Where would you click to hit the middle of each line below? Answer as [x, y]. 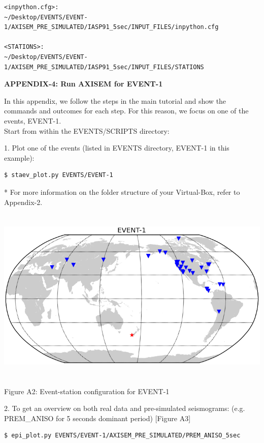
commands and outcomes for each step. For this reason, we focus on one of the [126, 111]
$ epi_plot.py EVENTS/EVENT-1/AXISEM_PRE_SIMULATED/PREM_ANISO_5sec [122, 436]
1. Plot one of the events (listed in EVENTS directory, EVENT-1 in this [117, 148]
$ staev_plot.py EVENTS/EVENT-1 [59, 175]
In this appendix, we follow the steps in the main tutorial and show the [115, 100]
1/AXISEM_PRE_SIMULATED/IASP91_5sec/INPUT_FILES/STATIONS [104, 67]
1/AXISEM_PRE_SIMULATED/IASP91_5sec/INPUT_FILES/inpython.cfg [111, 27]
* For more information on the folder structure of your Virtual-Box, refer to [122, 191]
